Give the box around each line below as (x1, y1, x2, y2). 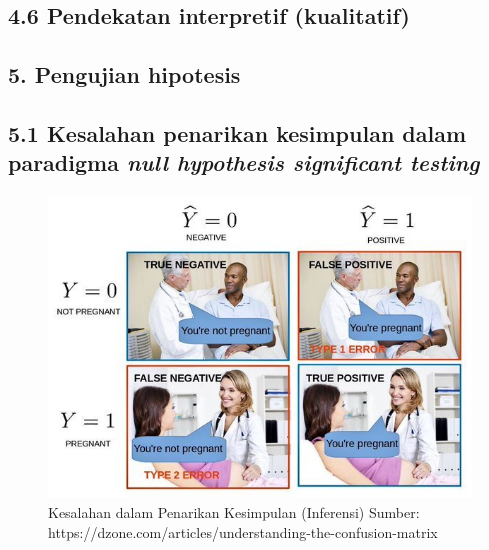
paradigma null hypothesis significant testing (8, 147, 480, 178)
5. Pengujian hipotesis (8, 59, 241, 90)
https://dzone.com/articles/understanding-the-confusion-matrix (48, 521, 438, 542)
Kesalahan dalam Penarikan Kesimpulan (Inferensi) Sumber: (48, 501, 420, 522)
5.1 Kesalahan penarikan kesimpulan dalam (8, 117, 467, 148)
